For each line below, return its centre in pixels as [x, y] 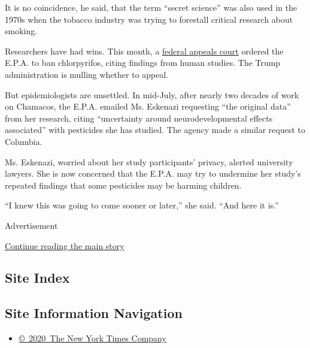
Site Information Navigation [94, 313]
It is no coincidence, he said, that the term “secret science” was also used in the [151, 7]
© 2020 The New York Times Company [92, 338]
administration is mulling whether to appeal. [87, 74]
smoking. [21, 31]
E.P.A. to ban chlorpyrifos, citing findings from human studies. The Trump [143, 63]
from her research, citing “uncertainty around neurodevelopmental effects [139, 118]
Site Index [37, 278]
